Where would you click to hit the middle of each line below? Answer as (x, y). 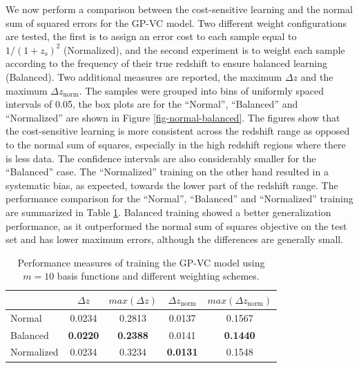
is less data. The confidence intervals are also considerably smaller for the (161, 158)
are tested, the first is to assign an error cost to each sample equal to (151, 36)
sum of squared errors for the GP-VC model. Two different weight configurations (176, 22)
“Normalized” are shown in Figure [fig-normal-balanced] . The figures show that (173, 117)
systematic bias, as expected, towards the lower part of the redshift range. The (172, 185)
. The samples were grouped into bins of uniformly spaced (201, 90)
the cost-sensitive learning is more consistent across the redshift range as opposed (178, 131)
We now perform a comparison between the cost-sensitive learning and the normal (179, 9)
